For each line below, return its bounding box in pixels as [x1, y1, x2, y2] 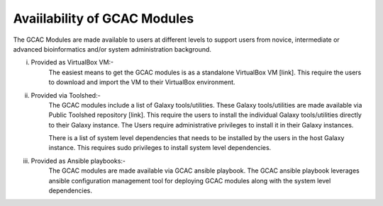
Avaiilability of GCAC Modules [13, 11, 194, 26]
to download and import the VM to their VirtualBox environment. [48, 78, 235, 86]
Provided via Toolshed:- [30, 91, 101, 99]
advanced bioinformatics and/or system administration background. [13, 45, 212, 53]
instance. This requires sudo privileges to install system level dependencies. [48, 144, 272, 152]
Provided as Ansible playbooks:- [30, 156, 126, 165]
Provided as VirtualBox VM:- [30, 58, 114, 67]
